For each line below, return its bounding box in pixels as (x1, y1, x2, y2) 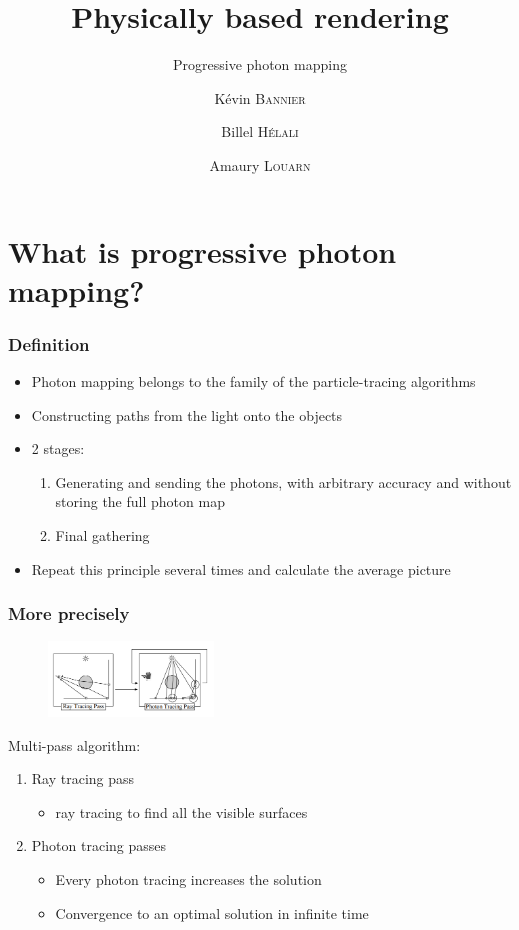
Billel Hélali (221, 121, 299, 142)
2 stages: (31, 438, 85, 459)
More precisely (8, 601, 130, 626)
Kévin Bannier (214, 87, 306, 108)
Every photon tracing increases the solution (55, 869, 322, 890)
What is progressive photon (8, 230, 397, 271)
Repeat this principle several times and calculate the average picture (31, 558, 451, 579)
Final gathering (55, 525, 150, 546)
